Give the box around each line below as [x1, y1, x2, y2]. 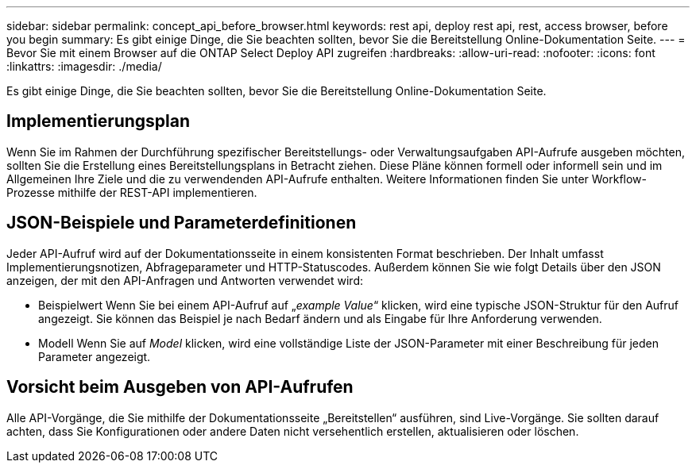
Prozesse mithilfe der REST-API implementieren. [6, 185, 257, 199]
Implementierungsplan [6, 111, 191, 132]
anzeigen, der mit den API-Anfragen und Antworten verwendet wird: [6, 273, 363, 287]
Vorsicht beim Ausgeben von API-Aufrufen [6, 377, 354, 398]
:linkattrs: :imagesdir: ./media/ [6, 60, 162, 73]
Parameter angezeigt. [38, 349, 151, 363]
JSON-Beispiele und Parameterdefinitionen [6, 213, 357, 233]
